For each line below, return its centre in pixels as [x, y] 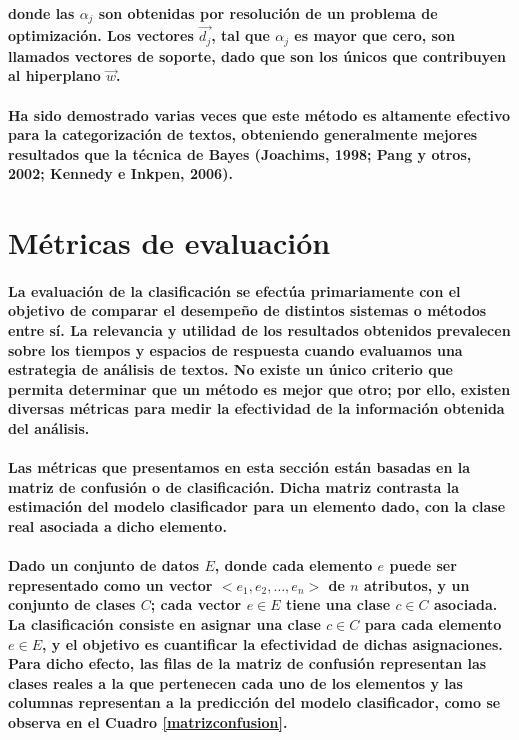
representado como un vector [110, 584]
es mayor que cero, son [374, 35]
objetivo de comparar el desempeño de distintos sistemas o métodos [247, 310]
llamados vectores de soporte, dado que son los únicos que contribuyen [257, 55]
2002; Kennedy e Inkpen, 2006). [120, 173]
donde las [41, 12]
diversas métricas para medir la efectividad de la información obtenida [256, 408]
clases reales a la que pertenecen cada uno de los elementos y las [235, 682]
